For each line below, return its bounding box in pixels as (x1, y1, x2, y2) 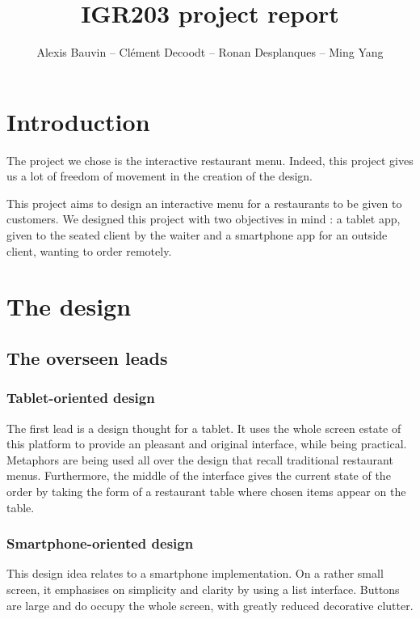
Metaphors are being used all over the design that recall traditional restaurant (6, 451, 393, 468)
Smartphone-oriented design (6, 533, 194, 553)
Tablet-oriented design (6, 388, 155, 408)
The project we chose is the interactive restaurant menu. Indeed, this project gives (6, 151, 414, 168)
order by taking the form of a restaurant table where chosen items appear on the (6, 482, 406, 499)
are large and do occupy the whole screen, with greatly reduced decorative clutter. (6, 596, 414, 613)
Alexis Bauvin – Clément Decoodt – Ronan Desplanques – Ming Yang (36, 44, 384, 61)
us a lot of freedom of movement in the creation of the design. (6, 167, 313, 184)
